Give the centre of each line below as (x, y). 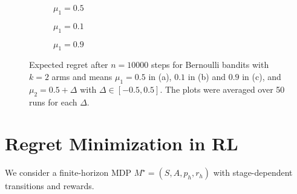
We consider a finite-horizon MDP (68, 172)
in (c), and (262, 76)
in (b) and (207, 76)
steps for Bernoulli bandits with (210, 65)
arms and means (82, 76)
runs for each (53, 102)
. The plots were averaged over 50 (222, 89)
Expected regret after (69, 65)
